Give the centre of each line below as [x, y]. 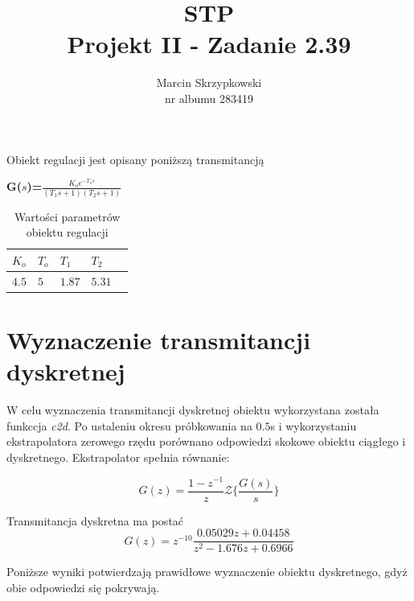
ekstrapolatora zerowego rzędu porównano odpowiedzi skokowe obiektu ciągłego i [206, 441]
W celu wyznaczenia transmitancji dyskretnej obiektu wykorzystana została [193, 410]
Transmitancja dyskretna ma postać [95, 520]
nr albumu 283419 [209, 98]
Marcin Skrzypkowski [209, 82]
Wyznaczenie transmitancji [159, 339]
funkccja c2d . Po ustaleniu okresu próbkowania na [129, 425]
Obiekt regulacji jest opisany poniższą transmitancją [135, 159]
